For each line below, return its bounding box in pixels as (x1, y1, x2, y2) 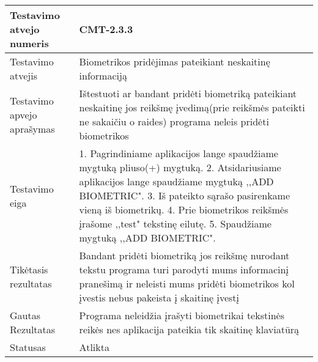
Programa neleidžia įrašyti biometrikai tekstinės (79, 308, 284, 322)
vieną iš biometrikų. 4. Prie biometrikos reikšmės (79, 202, 289, 216)
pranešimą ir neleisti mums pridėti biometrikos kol (79, 276, 295, 290)
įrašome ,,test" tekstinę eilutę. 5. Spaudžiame (79, 216, 272, 231)
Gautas (10, 308, 40, 322)
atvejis (10, 68, 37, 83)
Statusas (10, 340, 46, 354)
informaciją (79, 68, 127, 83)
